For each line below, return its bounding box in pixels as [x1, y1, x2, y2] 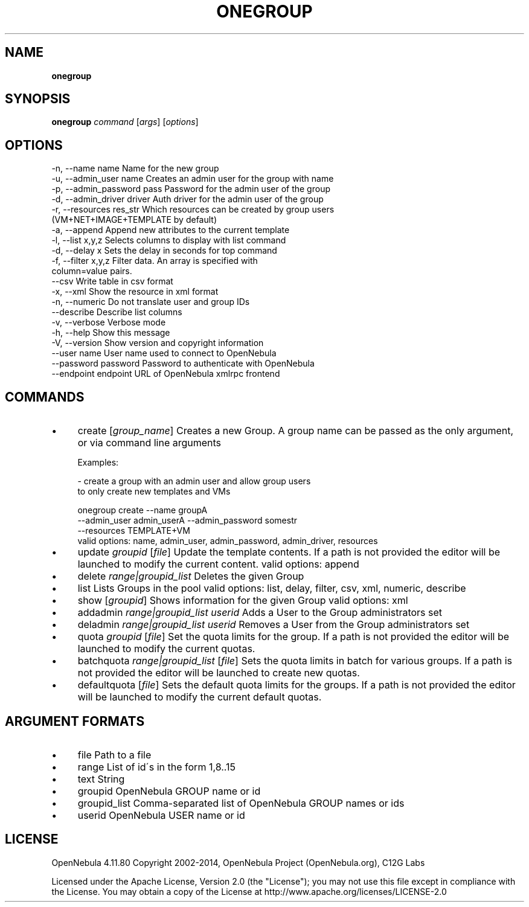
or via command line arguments [77, 437, 222, 449]
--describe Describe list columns [51, 307, 182, 318]
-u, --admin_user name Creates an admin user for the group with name [51, 173, 334, 184]
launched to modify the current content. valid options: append [77, 558, 359, 571]
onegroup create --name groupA [77, 505, 208, 516]
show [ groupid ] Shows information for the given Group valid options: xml [77, 594, 408, 607]
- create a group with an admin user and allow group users [77, 476, 311, 487]
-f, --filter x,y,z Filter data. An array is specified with [51, 255, 258, 266]
